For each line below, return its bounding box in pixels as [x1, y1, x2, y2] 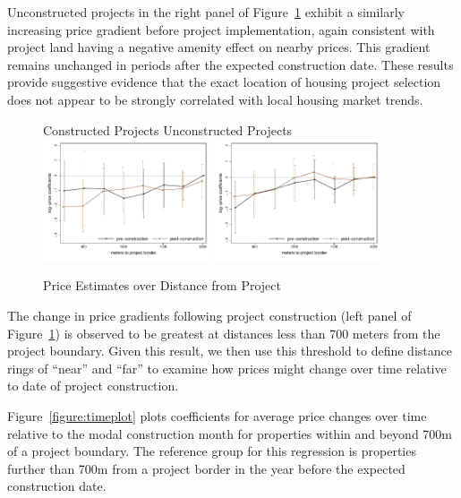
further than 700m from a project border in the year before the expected [7, 459, 406, 477]
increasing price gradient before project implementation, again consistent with [7, 20, 435, 39]
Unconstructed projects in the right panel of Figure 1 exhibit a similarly [7, 3, 406, 21]
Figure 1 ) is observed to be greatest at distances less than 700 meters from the [7, 323, 440, 342]
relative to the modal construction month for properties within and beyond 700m [7, 424, 452, 442]
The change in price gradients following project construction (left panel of [7, 306, 412, 324]
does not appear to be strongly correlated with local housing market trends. [7, 90, 423, 108]
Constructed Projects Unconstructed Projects [43, 120, 293, 139]
